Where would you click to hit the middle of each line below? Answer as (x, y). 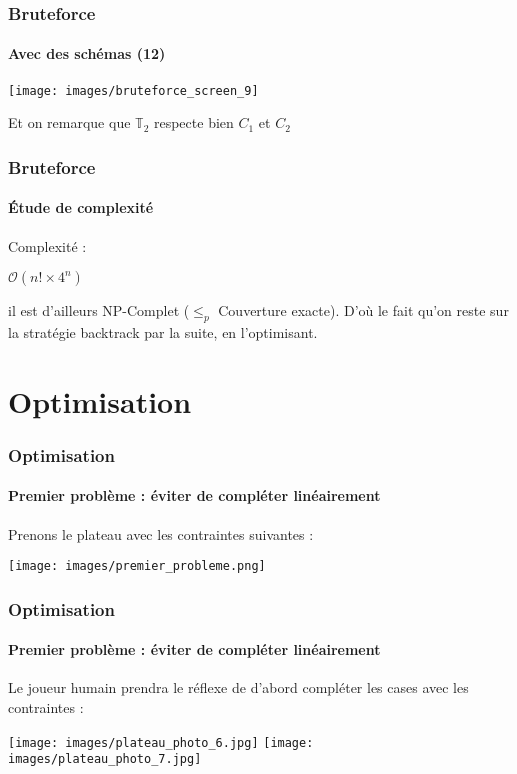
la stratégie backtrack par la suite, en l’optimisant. (163, 331)
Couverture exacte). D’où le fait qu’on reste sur (363, 310)
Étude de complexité (81, 207)
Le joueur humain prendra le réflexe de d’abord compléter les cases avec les (238, 687)
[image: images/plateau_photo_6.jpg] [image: (161, 742)
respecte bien (193, 122)
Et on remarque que (69, 122)
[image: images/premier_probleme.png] (137, 566)
